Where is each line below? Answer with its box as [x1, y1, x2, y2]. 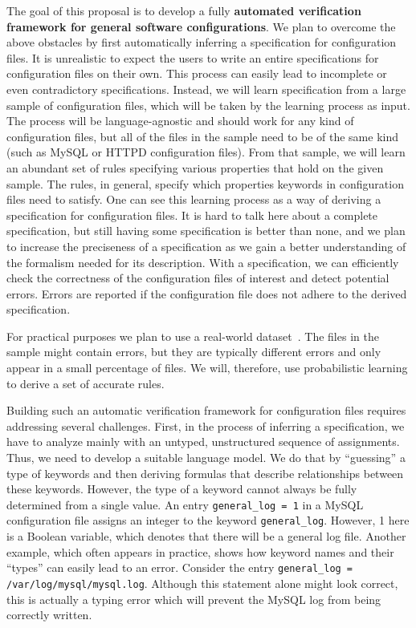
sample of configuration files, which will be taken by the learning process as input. [6, 96, 410, 113]
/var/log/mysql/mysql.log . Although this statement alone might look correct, [6, 574, 398, 591]
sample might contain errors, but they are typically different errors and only [6, 343, 381, 360]
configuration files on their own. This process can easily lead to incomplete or [6, 65, 387, 82]
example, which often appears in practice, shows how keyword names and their [6, 543, 394, 560]
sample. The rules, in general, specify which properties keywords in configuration [6, 175, 404, 192]
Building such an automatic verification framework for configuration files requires [6, 402, 406, 419]
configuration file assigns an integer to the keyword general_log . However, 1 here [6, 512, 410, 529]
